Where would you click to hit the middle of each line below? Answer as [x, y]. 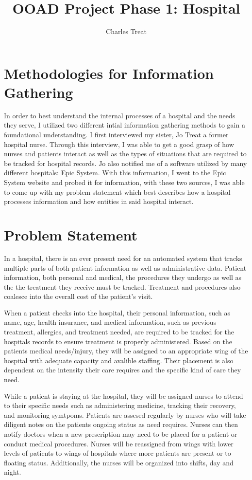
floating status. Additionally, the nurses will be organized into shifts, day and [119, 462]
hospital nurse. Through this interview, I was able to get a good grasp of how [119, 144]
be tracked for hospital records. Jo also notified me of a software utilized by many [126, 163]
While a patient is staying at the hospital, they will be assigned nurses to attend [124, 396]
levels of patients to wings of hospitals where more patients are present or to [118, 453]
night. [13, 472]
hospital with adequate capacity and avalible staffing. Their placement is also [119, 360]
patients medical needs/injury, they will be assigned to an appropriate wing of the [126, 351]
